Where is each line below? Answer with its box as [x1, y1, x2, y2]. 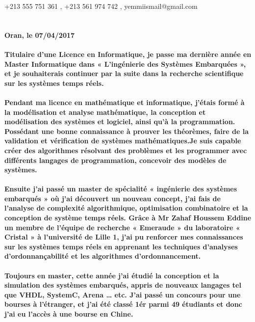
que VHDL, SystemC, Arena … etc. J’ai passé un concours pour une [4, 289, 241, 299]
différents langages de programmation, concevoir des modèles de [4, 155, 227, 165]
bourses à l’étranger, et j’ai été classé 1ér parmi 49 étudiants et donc [4, 299, 242, 309]
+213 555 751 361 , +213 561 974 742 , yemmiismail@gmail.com [4, 1, 198, 11]
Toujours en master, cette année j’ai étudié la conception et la [4, 270, 219, 280]
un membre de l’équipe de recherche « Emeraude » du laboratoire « [4, 222, 240, 232]
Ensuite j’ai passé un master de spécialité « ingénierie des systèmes [4, 184, 237, 194]
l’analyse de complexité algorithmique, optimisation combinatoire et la [4, 203, 248, 213]
